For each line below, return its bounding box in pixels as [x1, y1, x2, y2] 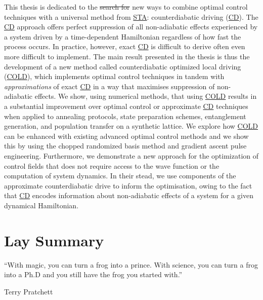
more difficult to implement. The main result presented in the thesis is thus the [4, 51, 250, 61]
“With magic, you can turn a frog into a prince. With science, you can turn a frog [4, 259, 258, 270]
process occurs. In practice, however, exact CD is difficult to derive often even [4, 41, 245, 52]
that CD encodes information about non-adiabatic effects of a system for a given [4, 190, 253, 201]
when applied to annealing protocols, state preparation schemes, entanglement [4, 110, 246, 121]
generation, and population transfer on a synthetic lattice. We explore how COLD [4, 121, 258, 131]
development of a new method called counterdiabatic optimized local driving [4, 61, 241, 71]
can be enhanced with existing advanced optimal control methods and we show [4, 130, 249, 141]
